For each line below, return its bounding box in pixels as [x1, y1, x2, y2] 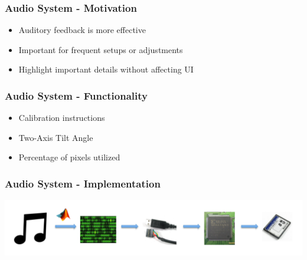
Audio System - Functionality [5, 88, 148, 103]
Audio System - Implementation [5, 176, 161, 190]
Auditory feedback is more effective [18, 24, 146, 36]
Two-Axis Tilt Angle [18, 131, 93, 143]
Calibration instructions [18, 111, 105, 124]
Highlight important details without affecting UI [18, 63, 194, 75]
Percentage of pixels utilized [18, 151, 120, 163]
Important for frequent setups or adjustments [18, 43, 183, 55]
